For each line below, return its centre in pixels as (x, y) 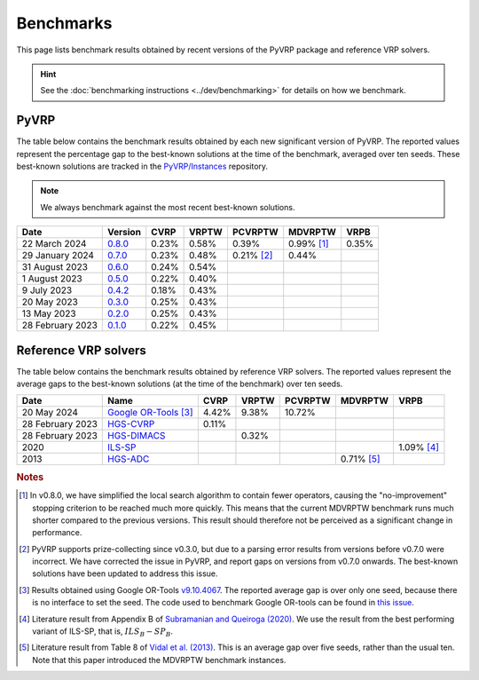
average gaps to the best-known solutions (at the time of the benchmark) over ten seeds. (180, 384)
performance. (57, 533)
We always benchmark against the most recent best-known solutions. (168, 207)
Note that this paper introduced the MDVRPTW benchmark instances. (159, 660)
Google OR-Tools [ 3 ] (151, 413)
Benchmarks (64, 23)
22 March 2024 (54, 244)
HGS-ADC (129, 459)
